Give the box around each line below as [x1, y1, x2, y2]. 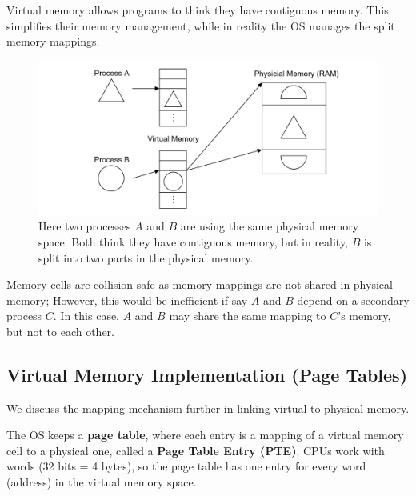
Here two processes [38, 218, 131, 234]
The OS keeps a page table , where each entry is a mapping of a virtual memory [6, 426, 404, 443]
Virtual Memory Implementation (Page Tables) [6, 362, 408, 386]
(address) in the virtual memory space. [6, 474, 197, 490]
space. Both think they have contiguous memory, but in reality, [38, 233, 349, 250]
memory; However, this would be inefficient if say [6, 291, 248, 308]
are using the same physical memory [180, 218, 359, 234]
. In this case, [53, 307, 120, 324]
